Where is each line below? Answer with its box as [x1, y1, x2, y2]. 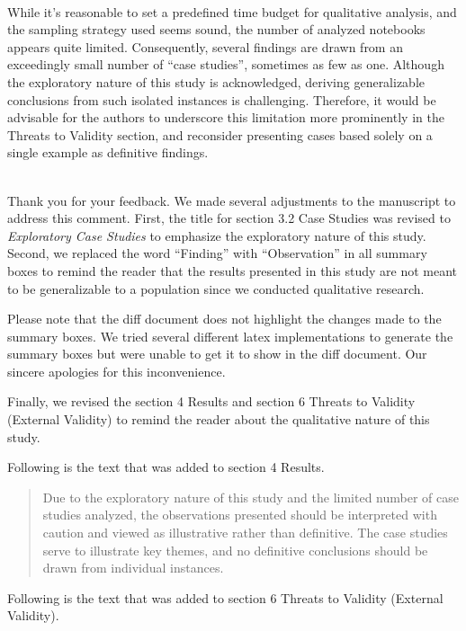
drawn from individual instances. [42, 558, 224, 577]
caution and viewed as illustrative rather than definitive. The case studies [42, 523, 448, 542]
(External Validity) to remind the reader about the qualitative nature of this [7, 410, 430, 429]
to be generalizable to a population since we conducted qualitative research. [7, 279, 425, 298]
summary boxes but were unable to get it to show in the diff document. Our [7, 344, 427, 363]
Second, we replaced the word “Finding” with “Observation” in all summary [7, 244, 427, 262]
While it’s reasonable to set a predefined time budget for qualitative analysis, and [7, 2, 457, 21]
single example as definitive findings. [7, 143, 209, 162]
